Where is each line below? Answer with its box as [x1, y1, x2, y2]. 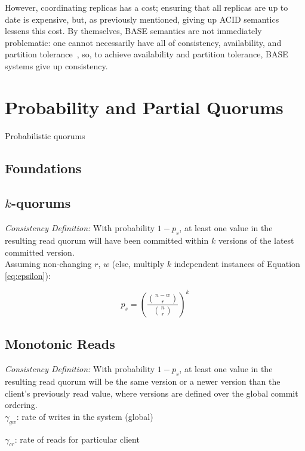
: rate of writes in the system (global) [16, 410, 153, 422]
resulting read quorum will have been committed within [5, 234, 209, 247]
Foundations [5, 158, 82, 177]
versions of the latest [218, 234, 294, 247]
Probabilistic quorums [5, 129, 85, 142]
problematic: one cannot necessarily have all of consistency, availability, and [5, 36, 282, 48]
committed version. [5, 246, 75, 258]
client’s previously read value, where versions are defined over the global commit [5, 386, 298, 399]
